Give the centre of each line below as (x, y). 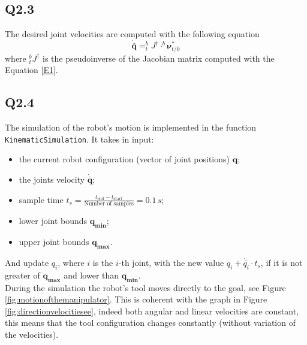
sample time (41, 199)
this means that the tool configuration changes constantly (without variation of (150, 323)
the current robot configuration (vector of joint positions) (124, 159)
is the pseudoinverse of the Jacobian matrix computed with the (159, 58)
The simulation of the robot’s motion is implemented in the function (131, 127)
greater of (22, 275)
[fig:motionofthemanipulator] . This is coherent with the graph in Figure (136, 299)
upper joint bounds (54, 242)
